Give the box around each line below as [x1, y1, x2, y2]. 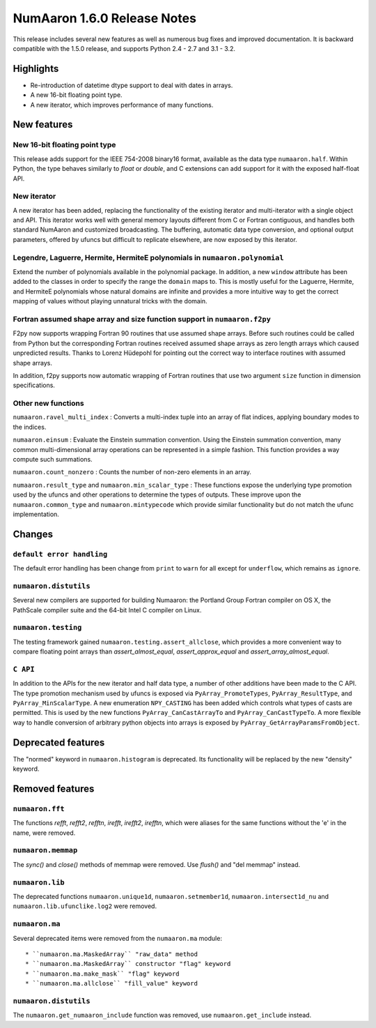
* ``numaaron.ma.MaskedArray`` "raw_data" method [25, 950, 198, 958]
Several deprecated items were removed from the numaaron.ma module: [13, 934, 223, 942]
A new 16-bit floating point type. [30, 91, 123, 99]
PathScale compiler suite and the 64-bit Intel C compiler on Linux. [13, 605, 202, 614]
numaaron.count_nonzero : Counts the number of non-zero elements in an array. [13, 468, 252, 476]
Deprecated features [13, 736, 105, 748]
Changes [13, 528, 54, 540]
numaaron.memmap [13, 846, 78, 855]
